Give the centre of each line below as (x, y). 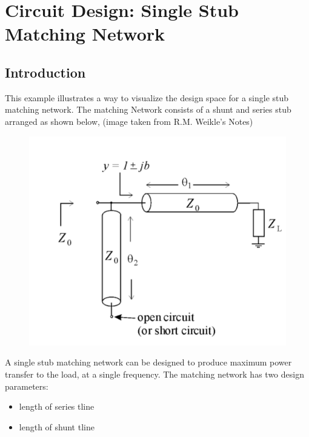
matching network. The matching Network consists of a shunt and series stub (148, 109)
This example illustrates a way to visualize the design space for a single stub (147, 97)
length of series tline (57, 406)
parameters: (27, 386)
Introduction (45, 72)
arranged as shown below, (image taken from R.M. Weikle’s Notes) (129, 121)
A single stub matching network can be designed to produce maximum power (148, 362)
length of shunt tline (57, 426)
